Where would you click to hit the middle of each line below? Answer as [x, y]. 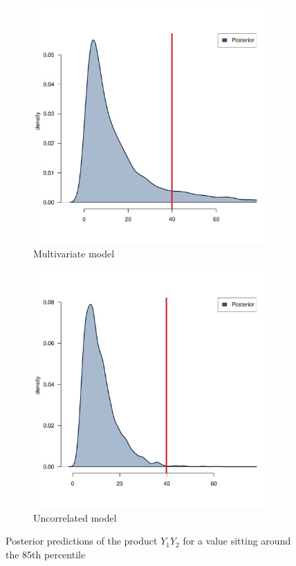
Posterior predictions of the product [82, 541]
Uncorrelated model [75, 517]
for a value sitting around [237, 541]
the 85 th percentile [46, 554]
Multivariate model [74, 253]
